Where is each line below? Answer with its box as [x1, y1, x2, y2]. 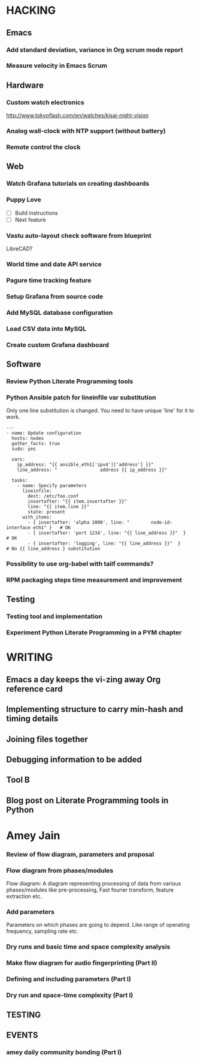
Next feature [14, 216, 46, 223]
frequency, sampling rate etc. [6, 927, 79, 935]
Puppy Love [6, 196, 42, 204]
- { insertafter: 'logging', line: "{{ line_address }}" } [28, 541, 181, 547]
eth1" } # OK [32, 525, 71, 531]
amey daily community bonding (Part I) [6, 1048, 122, 1056]
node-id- [150, 520, 172, 526]
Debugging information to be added [6, 754, 142, 765]
